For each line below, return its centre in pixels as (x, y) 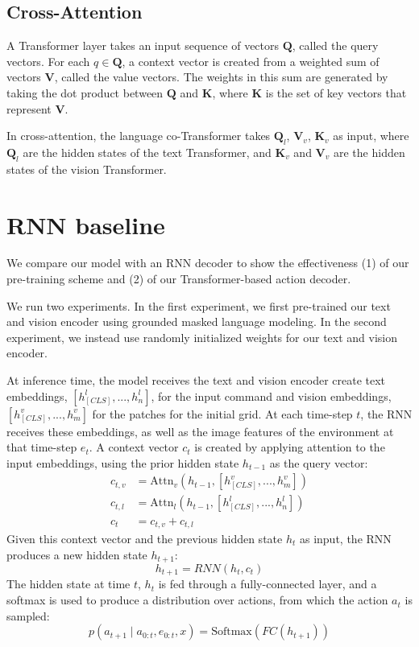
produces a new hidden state (77, 554)
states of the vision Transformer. (87, 169)
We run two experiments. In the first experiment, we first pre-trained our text (199, 305)
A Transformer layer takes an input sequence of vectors (143, 45)
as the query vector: (319, 462)
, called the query (335, 45)
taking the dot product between (85, 92)
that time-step (42, 447)
